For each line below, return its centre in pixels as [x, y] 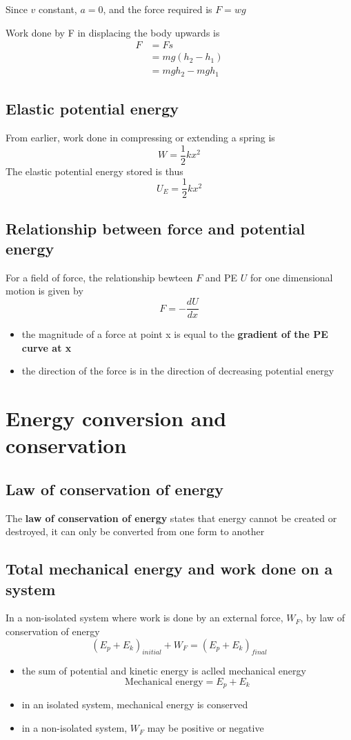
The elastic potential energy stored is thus [94, 171]
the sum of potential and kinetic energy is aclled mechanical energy [164, 671]
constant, [58, 9]
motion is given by [44, 291]
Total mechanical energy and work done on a [169, 569]
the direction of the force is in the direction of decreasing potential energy [178, 371]
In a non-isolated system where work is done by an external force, [144, 618]
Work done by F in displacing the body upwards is [113, 32]
